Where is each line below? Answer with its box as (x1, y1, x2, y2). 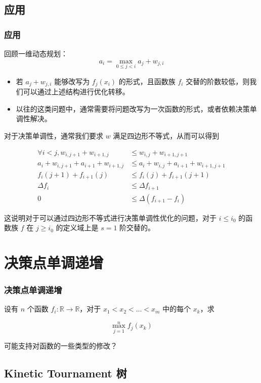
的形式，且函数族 (118, 76, 176, 86)
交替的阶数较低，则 (186, 76, 250, 86)
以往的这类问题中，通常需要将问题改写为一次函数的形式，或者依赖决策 (16, 103, 250, 114)
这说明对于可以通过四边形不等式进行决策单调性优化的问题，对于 (4, 212, 216, 223)
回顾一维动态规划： (4, 48, 68, 58)
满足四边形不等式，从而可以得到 (113, 130, 220, 141)
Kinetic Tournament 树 (4, 365, 127, 381)
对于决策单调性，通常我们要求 (4, 130, 103, 141)
